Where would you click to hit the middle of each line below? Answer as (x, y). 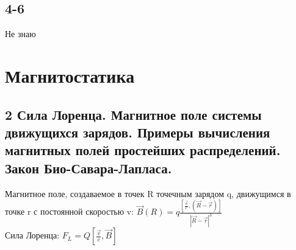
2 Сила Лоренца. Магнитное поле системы (133, 114)
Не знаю (20, 34)
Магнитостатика (70, 75)
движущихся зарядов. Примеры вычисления (138, 132)
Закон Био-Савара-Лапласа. (88, 168)
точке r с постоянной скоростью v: (70, 211)
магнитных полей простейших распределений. (143, 150)
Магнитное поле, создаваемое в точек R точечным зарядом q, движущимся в (148, 193)
